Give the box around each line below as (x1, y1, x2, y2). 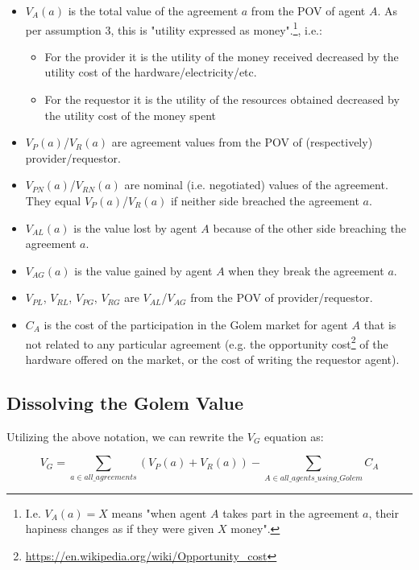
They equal (25, 192, 81, 209)
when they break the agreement (228, 262, 384, 279)
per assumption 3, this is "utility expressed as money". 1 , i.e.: (25, 19, 322, 38)
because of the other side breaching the (213, 219, 406, 236)
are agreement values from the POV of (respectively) (111, 134, 373, 151)
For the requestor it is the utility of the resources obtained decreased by (44, 91, 400, 108)
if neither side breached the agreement (170, 192, 359, 209)
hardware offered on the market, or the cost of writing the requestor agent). (25, 350, 400, 367)
